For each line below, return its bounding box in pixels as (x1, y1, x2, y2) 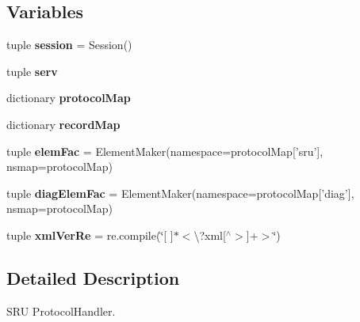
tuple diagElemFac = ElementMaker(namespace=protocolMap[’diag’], (6, 184, 354, 201)
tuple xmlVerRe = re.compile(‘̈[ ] (6, 226, 174, 243)
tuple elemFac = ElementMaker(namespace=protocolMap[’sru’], (6, 142, 324, 159)
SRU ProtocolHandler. (6, 302, 116, 319)
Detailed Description (6, 265, 180, 290)
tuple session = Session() (6, 36, 132, 53)
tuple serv (6, 63, 58, 79)
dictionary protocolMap (6, 89, 131, 106)
